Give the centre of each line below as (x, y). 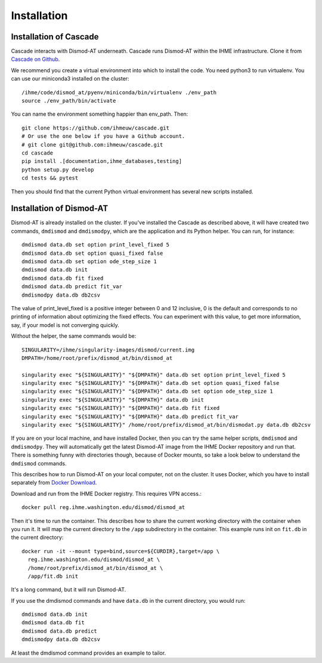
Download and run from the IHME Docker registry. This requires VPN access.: (106, 494)
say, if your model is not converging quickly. (65, 325)
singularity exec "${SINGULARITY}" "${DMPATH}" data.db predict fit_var (130, 417)
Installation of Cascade (55, 37)
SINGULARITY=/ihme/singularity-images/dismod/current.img (108, 350)
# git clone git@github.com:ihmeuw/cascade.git (92, 144)
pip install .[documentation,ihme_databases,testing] (102, 161)
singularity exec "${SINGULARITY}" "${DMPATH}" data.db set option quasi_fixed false (151, 383)
